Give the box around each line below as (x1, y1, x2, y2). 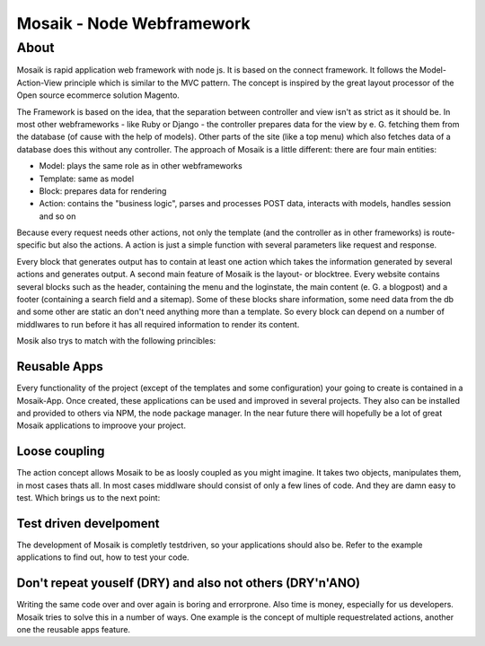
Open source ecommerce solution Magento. (16, 90, 180, 100)
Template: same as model (39, 173, 135, 184)
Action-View (16, 77, 63, 88)
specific (16, 240, 47, 250)
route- (431, 227, 455, 238)
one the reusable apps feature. (16, 624, 130, 634)
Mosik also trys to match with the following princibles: (16, 336, 216, 346)
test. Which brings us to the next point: (16, 492, 161, 502)
